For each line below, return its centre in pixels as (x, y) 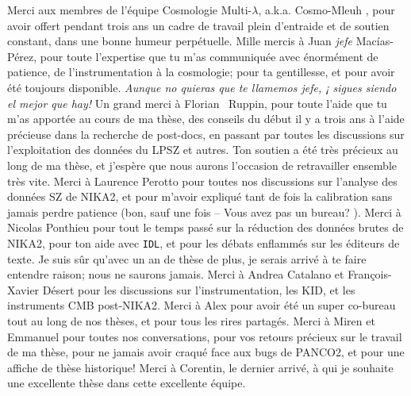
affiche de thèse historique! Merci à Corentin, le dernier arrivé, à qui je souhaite (200, 367)
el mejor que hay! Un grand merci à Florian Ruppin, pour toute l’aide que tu (197, 103)
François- (370, 274)
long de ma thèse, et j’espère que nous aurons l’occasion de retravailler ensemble (202, 165)
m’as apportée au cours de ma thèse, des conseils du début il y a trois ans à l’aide (206, 119)
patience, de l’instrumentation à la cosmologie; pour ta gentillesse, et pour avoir (201, 72)
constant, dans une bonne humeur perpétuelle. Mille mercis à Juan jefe (180, 41)
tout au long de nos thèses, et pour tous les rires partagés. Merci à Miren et (191, 320)
